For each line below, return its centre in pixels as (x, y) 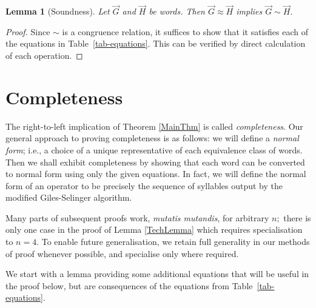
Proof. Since (28, 31)
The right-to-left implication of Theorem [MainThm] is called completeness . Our (154, 126)
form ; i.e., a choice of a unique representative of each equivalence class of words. (154, 149)
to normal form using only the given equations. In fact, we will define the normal (156, 174)
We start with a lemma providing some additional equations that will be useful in (157, 274)
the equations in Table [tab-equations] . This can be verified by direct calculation (156, 43)
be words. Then (177, 11)
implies (249, 11)
